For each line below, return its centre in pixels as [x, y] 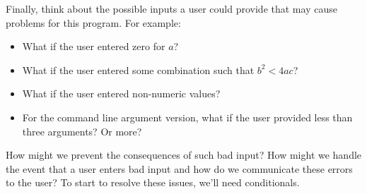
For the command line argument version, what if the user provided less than [187, 117]
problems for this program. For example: [93, 22]
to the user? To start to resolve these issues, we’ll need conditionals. [153, 182]
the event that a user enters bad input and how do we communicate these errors [179, 168]
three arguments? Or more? [82, 131]
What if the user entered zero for [94, 46]
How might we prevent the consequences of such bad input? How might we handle [184, 155]
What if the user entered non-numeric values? [121, 93]
